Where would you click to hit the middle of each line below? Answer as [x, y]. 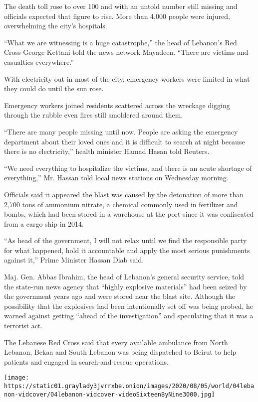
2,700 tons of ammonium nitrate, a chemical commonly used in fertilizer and [121, 204]
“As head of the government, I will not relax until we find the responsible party [126, 240]
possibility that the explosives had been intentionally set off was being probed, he [129, 306]
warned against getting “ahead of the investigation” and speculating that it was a [129, 316]
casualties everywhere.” [39, 62]
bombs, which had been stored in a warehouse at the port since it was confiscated [129, 214]
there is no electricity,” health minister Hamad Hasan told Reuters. [107, 151]
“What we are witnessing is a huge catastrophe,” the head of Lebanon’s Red [121, 42]
